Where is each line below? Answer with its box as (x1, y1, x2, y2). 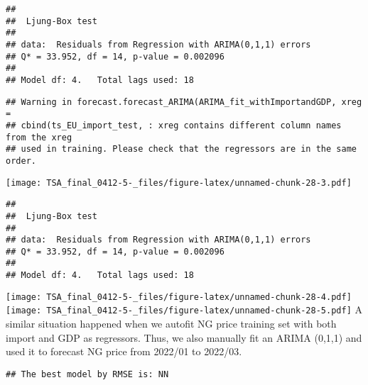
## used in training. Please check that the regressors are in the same (6, 144, 357, 155)
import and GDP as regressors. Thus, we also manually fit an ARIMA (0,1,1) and (6, 330, 362, 345)
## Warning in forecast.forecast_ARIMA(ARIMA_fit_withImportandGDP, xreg (6, 96, 362, 107)
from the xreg (6, 132, 72, 143)
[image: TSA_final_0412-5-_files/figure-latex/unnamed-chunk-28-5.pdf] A (6, 302, 362, 317)
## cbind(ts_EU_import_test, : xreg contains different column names (6, 120, 342, 130)
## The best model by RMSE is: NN (6, 369, 169, 379)
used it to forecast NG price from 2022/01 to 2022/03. (6, 344, 242, 359)
